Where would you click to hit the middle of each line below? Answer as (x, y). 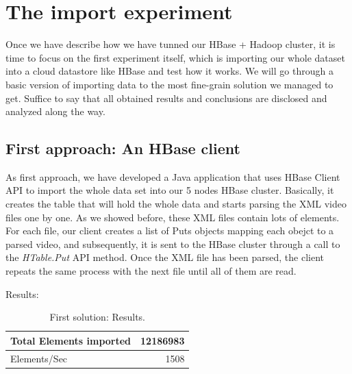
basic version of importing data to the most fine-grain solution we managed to (169, 84)
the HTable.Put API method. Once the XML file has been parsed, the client (165, 257)
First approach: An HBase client (123, 148)
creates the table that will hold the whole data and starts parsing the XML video (176, 204)
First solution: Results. (98, 317)
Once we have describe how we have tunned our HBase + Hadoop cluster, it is (171, 44)
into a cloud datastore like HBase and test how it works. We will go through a (169, 71)
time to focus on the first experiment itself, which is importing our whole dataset (175, 57)
